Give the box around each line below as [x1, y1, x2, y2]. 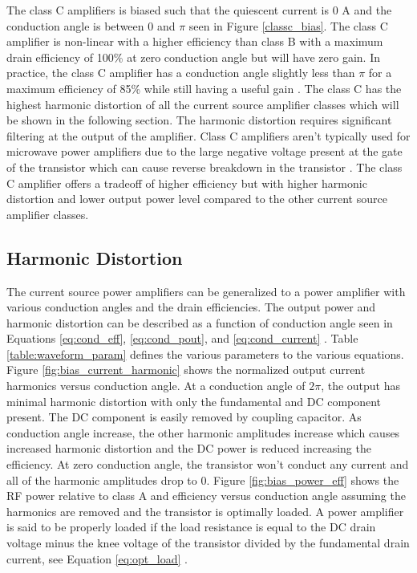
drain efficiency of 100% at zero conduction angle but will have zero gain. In [6, 48, 380, 65]
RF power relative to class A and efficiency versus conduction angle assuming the [6, 487, 406, 504]
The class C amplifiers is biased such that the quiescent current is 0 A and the [6, 2, 392, 18]
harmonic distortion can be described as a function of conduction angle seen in [6, 314, 393, 331]
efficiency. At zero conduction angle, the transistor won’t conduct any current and [6, 456, 409, 473]
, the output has [321, 377, 401, 394]
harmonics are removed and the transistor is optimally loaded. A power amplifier [6, 502, 404, 519]
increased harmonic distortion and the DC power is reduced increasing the [6, 440, 371, 457]
